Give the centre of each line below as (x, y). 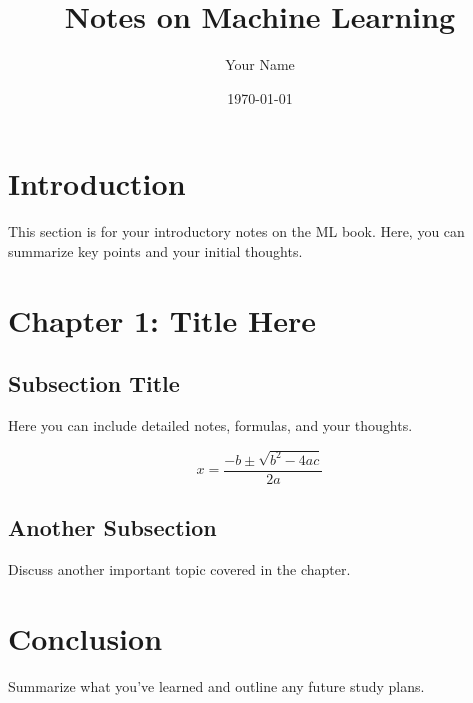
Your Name (260, 64)
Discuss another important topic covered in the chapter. (179, 569)
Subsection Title (94, 383)
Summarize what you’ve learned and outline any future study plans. (216, 685)
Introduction (97, 183)
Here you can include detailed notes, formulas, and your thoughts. (210, 425)
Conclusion (85, 637)
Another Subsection (112, 527)
